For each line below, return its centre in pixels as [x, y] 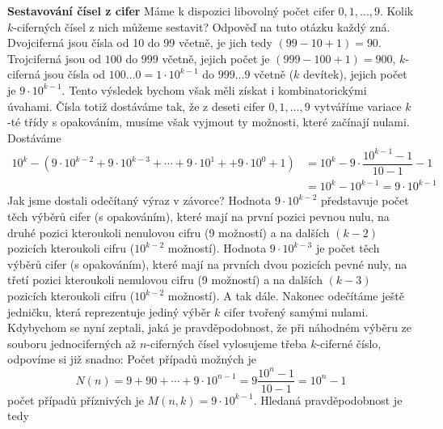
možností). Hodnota [217, 248]
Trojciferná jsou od [55, 58]
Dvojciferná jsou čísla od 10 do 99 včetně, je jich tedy [140, 42]
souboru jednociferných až [72, 343]
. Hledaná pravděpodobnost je [328, 399]
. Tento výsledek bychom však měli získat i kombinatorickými [214, 89]
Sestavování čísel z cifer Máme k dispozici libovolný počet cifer [171, 11]
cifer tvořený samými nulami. [296, 311]
